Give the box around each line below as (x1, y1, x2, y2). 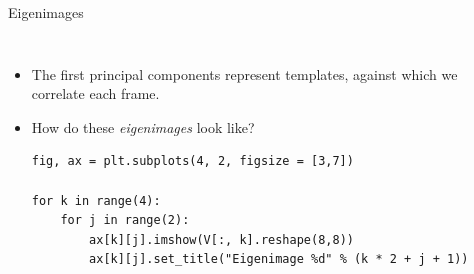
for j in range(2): (60, 213, 190, 228)
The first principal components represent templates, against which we (31, 63, 458, 84)
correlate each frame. (31, 83, 160, 104)
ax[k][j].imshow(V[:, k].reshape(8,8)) (89, 232, 354, 247)
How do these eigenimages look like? (31, 116, 255, 137)
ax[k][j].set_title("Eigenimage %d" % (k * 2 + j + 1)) (89, 252, 469, 267)
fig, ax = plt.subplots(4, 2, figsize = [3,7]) (31, 154, 354, 169)
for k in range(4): (31, 193, 161, 208)
